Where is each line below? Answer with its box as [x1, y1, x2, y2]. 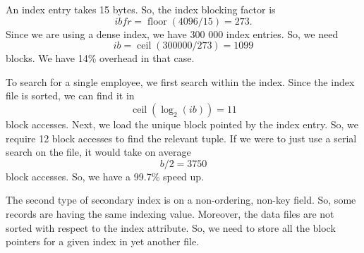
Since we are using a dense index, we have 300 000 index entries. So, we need [6, 26, 339, 41]
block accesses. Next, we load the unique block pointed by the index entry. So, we [6, 116, 358, 131]
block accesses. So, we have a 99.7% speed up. [6, 168, 205, 183]
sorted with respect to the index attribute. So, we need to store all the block [6, 220, 336, 235]
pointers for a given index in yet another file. [6, 234, 199, 249]
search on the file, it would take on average [6, 144, 191, 159]
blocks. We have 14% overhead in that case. [6, 51, 195, 66]
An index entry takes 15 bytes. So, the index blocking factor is [6, 2, 276, 16]
